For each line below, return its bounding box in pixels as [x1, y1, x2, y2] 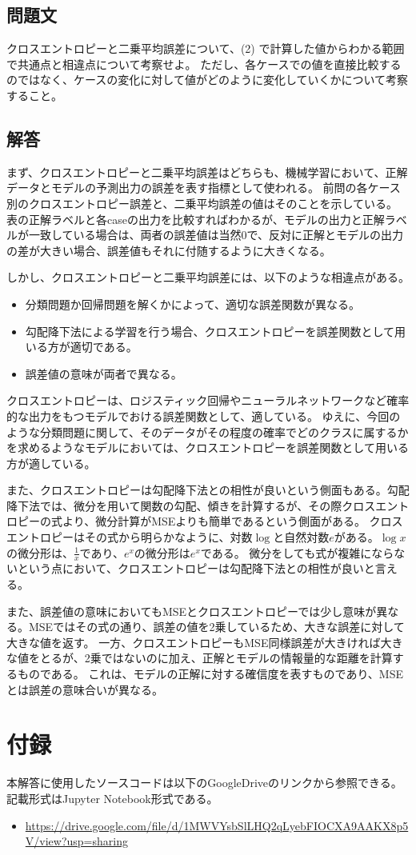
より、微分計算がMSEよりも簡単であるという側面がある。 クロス [62, 513, 403, 529]
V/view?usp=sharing [25, 833, 128, 849]
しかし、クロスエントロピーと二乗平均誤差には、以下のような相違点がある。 [6, 269, 410, 286]
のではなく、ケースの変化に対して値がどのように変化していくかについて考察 [6, 71, 409, 88]
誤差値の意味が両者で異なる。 [25, 365, 182, 382]
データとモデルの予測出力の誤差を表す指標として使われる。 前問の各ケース [6, 179, 401, 196]
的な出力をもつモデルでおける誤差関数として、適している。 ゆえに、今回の [6, 407, 401, 424]
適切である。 [70, 338, 138, 355]
